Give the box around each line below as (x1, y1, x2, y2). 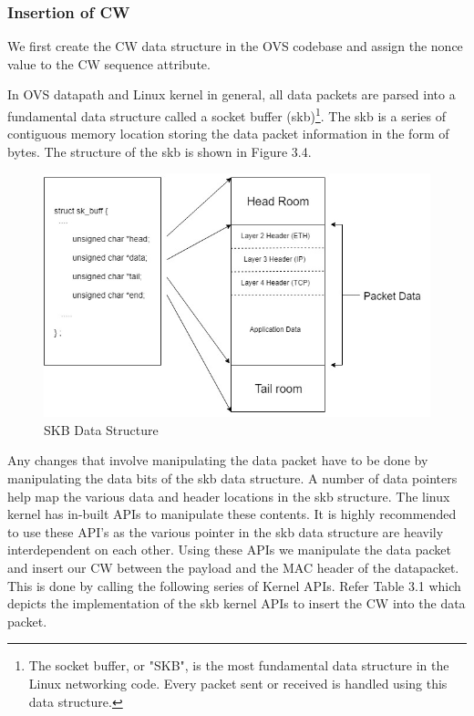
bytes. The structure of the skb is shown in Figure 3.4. (7, 141, 312, 161)
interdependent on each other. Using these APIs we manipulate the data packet (7, 540, 451, 559)
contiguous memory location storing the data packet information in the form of (7, 124, 449, 143)
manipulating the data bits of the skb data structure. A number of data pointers (7, 469, 458, 488)
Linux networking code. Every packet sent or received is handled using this (28, 674, 448, 692)
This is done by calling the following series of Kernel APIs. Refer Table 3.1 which (7, 576, 461, 595)
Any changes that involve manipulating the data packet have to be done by (7, 451, 428, 470)
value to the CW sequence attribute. (7, 54, 211, 73)
